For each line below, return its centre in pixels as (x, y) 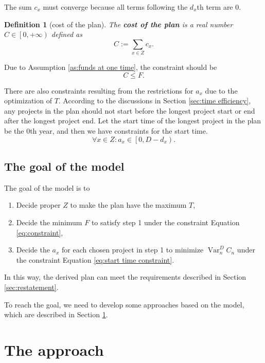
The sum (18, 7)
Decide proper (38, 205)
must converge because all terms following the (115, 7)
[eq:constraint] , (40, 232)
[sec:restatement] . (31, 287)
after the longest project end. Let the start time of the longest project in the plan (133, 121)
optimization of (28, 101)
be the (14, 131)
